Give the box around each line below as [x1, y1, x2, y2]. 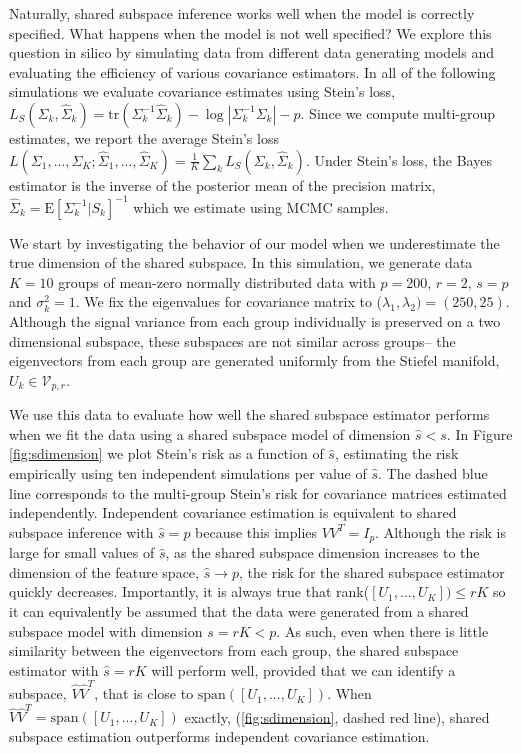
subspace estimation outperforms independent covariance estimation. [9, 726, 430, 747]
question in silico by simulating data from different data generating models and [9, 42, 495, 63]
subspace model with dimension [9, 620, 203, 641]
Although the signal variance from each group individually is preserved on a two [9, 311, 501, 332]
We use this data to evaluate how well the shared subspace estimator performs [9, 404, 490, 425]
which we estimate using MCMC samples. [133, 196, 389, 217]
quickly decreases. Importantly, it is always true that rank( [9, 581, 370, 602]
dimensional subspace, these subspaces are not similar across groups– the [9, 330, 456, 351]
